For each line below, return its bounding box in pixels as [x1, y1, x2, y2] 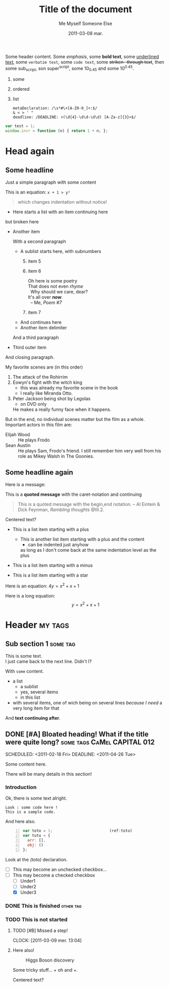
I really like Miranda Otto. [20, 390, 73, 397]
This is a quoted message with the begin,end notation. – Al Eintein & [17, 501, 160, 507]
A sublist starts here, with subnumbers [20, 248, 101, 255]
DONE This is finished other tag [5, 902, 82, 909]
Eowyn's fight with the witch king [12, 379, 82, 385]
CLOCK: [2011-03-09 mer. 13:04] [12, 938, 82, 944]
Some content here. [5, 761, 47, 767]
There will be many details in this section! [5, 771, 92, 777]
